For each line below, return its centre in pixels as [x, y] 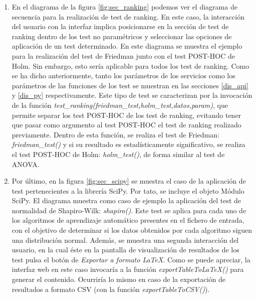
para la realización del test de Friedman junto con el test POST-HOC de [123, 55]
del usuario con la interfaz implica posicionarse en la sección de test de [120, 26]
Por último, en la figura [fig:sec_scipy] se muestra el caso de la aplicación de [129, 181]
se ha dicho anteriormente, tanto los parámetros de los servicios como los [123, 76]
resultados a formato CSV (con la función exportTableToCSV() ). [111, 289]
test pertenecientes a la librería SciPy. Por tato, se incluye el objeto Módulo [128, 190]
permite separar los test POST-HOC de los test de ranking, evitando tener [126, 115]
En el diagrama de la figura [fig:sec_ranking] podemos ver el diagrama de [124, 7]
